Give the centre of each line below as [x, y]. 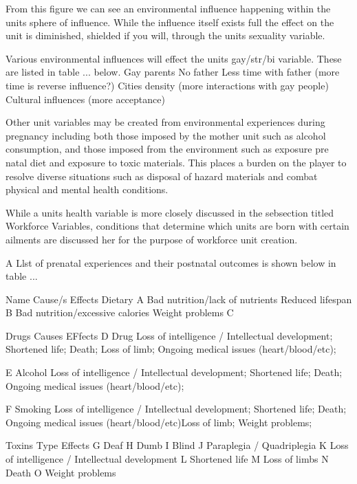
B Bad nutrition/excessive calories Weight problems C [120, 312]
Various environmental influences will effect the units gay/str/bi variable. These [174, 58]
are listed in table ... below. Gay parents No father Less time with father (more [173, 72]
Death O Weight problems [61, 472]
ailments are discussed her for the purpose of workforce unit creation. [152, 239]
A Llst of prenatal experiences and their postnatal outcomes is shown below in [171, 262]
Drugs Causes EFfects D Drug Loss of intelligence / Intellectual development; [169, 335]
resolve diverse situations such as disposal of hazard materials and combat [162, 176]
